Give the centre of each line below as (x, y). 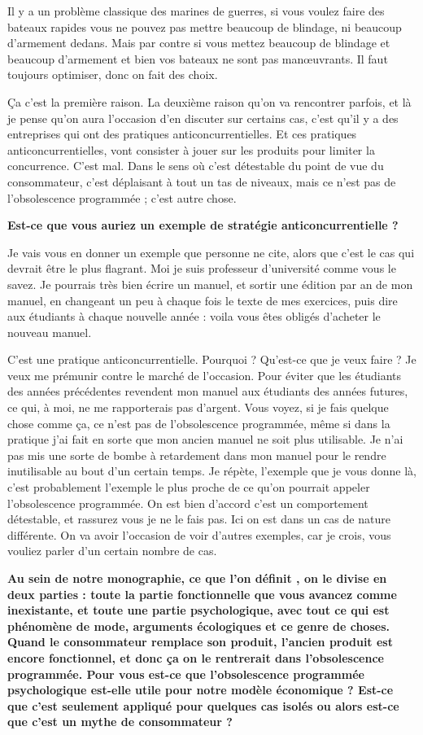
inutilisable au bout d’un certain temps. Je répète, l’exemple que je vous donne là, (212, 471)
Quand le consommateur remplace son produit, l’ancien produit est (200, 642)
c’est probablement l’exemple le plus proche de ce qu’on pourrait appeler (189, 487)
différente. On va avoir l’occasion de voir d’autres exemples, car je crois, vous (199, 534)
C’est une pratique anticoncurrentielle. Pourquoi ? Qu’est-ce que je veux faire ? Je (212, 359)
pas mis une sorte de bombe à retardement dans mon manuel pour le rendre (197, 455)
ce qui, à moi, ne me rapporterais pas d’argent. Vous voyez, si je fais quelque (198, 407)
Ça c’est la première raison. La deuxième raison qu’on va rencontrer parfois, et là (209, 101)
